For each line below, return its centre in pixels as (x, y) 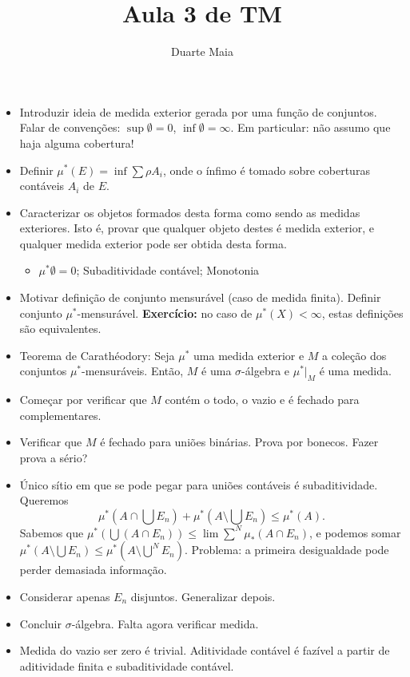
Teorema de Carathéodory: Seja (97, 355)
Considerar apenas (65, 596)
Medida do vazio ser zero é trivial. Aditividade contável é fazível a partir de (205, 650)
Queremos (44, 500)
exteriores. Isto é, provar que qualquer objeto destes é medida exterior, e (197, 228)
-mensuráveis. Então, (133, 371)
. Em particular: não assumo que (310, 127)
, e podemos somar (355, 532)
